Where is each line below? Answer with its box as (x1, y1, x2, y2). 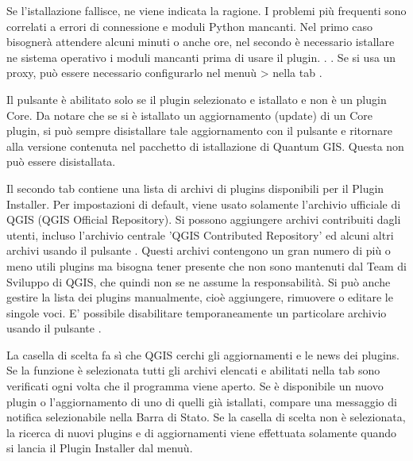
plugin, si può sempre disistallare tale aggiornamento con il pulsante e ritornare (6, 122, 392, 139)
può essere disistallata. (6, 153, 116, 170)
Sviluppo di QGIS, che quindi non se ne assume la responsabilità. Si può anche (6, 273, 391, 290)
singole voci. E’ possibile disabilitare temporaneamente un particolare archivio (6, 304, 387, 321)
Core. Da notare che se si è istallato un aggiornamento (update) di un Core (6, 106, 373, 123)
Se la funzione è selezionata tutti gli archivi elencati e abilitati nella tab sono (6, 362, 380, 378)
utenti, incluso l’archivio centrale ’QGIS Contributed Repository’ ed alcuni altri (6, 226, 394, 243)
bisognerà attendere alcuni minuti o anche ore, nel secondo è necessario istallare (6, 33, 395, 50)
